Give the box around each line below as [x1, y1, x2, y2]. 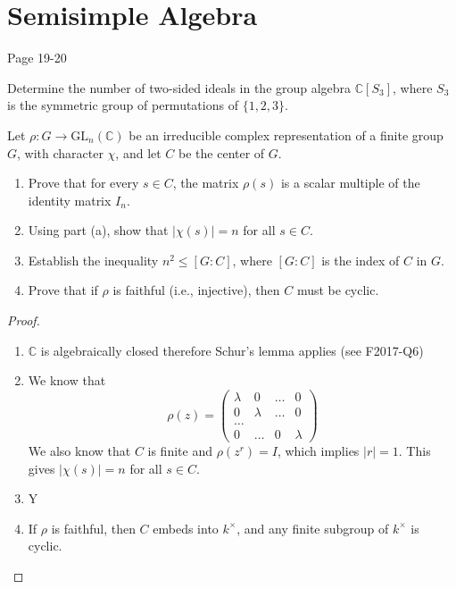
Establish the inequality [28, 250, 159, 269]
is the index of [321, 250, 400, 269]
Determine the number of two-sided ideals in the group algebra [7, 78, 352, 97]
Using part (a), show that [28, 221, 169, 240]
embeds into [153, 518, 219, 537]
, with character [17, 143, 104, 162]
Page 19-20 [7, 48, 67, 67]
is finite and [147, 442, 212, 460]
